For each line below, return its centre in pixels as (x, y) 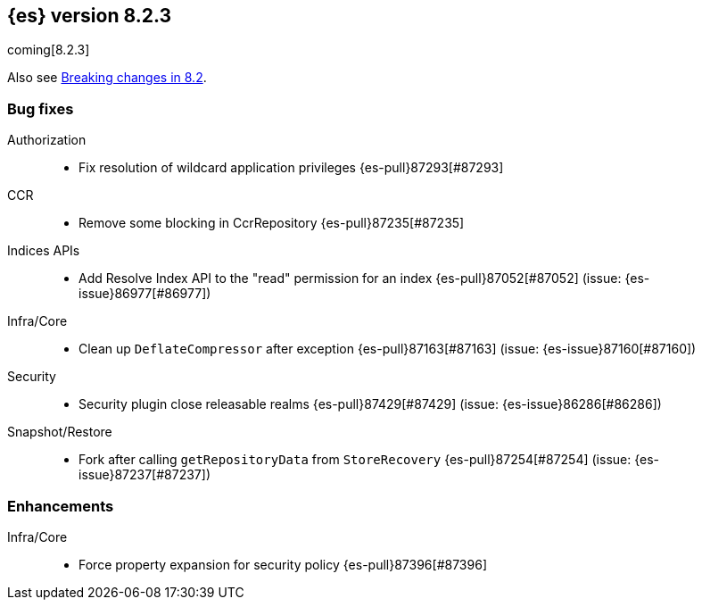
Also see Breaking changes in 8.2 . (107, 78)
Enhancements (61, 506)
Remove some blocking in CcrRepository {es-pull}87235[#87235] (272, 223)
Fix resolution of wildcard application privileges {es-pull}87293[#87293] (291, 168)
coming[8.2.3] (49, 50)
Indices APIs (44, 251)
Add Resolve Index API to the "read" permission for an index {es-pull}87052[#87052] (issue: (350, 279)
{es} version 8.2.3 (90, 16)
